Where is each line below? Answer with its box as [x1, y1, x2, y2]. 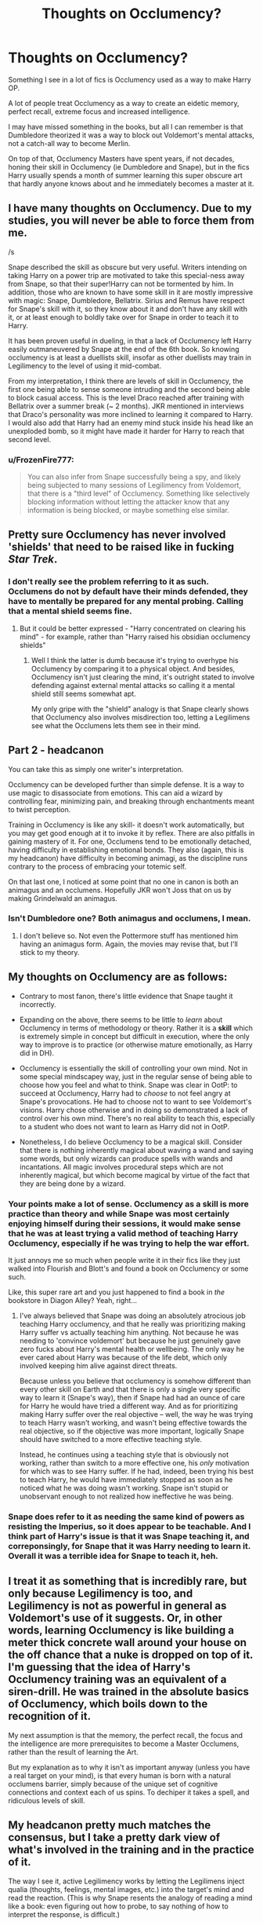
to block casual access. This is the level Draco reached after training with [8, 393, 244, 402]
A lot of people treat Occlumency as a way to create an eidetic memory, [8, 98, 240, 108]
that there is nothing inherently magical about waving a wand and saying [19, 1145, 254, 1155]
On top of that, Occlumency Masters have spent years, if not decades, [8, 154, 235, 163]
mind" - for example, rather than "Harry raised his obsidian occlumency [19, 631, 250, 641]
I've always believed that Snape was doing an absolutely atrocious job [19, 1311, 246, 1320]
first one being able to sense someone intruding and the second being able [8, 384, 250, 393]
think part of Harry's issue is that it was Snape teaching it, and [8, 1531, 250, 1542]
